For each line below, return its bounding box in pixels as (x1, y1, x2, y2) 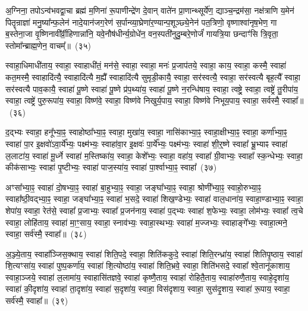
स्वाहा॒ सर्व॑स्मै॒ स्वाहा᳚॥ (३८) (5, 228, 87, 240)
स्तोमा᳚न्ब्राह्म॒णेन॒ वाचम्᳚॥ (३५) (5, 39, 91, 51)
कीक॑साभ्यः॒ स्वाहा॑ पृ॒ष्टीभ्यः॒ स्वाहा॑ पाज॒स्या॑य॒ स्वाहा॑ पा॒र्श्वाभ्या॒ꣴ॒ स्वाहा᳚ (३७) (5, 161, 217, 173)
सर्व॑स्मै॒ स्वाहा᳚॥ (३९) (5, 294, 68, 307)
